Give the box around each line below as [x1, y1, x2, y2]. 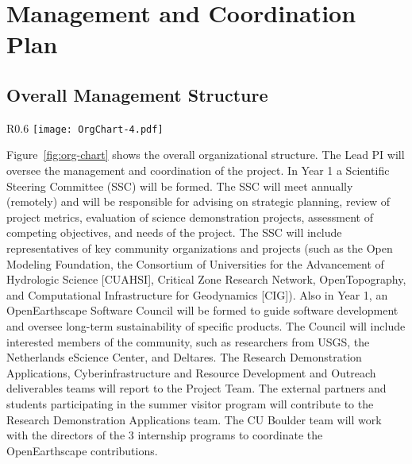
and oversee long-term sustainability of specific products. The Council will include [6, 317, 406, 334]
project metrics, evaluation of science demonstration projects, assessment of [6, 208, 373, 225]
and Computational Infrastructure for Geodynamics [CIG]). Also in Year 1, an [6, 286, 388, 303]
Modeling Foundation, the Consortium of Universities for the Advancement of [6, 255, 384, 272]
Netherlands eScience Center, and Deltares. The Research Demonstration [6, 349, 362, 365]
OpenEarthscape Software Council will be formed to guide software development [6, 302, 399, 319]
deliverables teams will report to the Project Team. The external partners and [6, 380, 387, 396]
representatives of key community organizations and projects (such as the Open [6, 239, 393, 256]
